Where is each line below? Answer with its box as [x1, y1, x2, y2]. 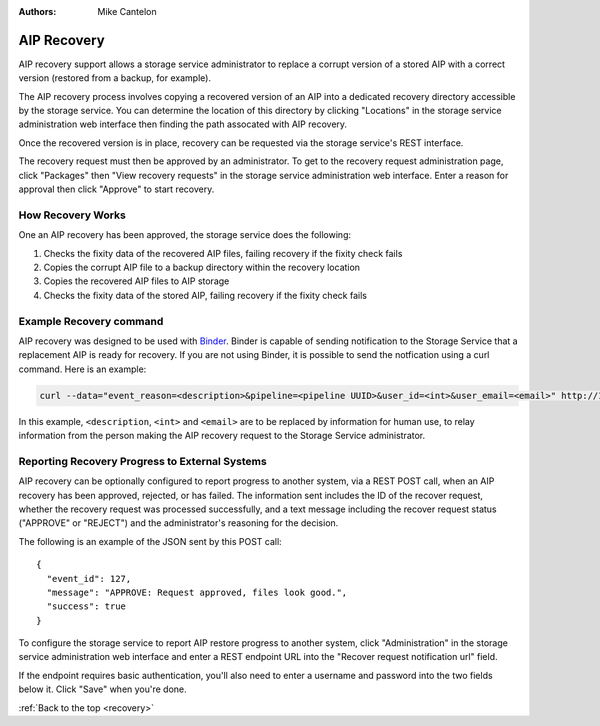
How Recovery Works [18, 208, 127, 222]
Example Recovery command [18, 314, 164, 328]
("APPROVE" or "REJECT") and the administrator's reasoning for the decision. [18, 517, 339, 529]
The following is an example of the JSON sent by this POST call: [18, 535, 282, 547]
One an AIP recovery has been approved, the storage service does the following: [18, 229, 352, 241]
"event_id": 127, [46, 573, 132, 584]
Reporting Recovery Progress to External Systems [18, 454, 267, 468]
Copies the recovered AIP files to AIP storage [43, 275, 230, 287]
